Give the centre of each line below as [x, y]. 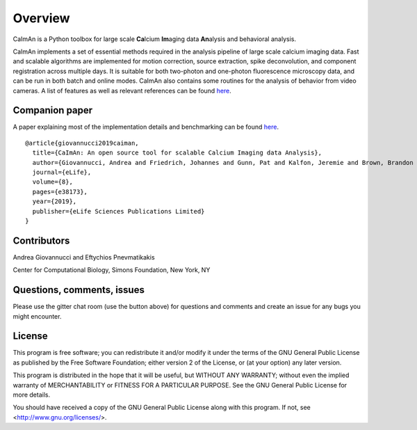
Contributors [41, 240]
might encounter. [37, 316]
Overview [41, 18]
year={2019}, [55, 201]
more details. [32, 395]
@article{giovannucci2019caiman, [82, 143]
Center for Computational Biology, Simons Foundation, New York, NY [112, 270]
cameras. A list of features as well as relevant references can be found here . [122, 90]
